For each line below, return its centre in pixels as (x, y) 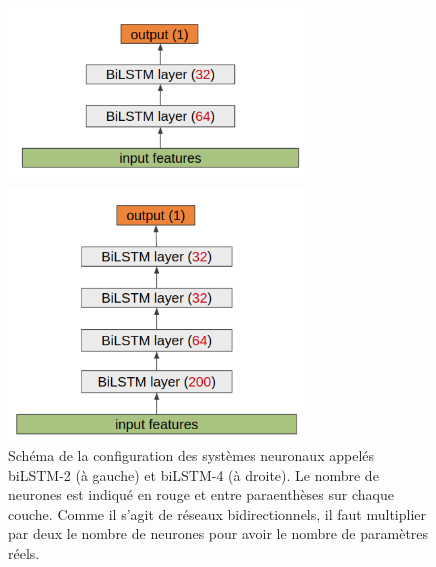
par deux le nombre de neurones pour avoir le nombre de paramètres (218, 533)
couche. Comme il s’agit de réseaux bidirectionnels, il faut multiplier (217, 513)
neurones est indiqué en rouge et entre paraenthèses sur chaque (201, 494)
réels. (24, 553)
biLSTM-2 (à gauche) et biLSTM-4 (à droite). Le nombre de (193, 474)
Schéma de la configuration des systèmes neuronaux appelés (191, 455)
